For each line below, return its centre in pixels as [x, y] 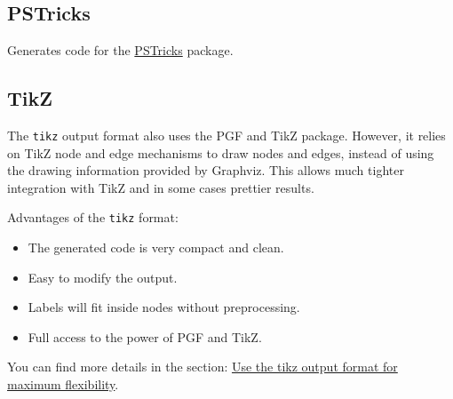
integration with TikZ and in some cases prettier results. [161, 187]
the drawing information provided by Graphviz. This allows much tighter [206, 170]
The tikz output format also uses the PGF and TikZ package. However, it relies [226, 135]
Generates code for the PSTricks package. [120, 50]
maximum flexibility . [63, 384]
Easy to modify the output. [103, 277]
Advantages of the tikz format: [93, 217]
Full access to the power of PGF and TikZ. [145, 336]
